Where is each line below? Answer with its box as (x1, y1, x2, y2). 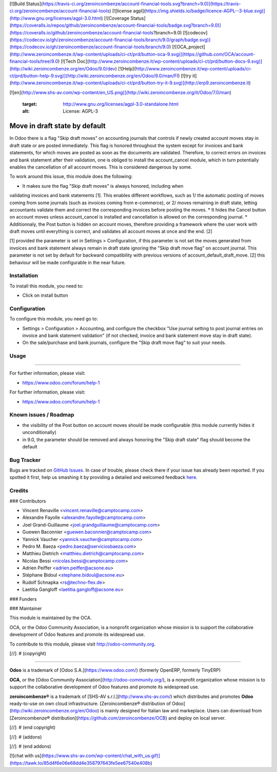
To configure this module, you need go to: (9, 316, 98, 322)
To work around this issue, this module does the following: (9, 173, 133, 179)
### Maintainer (9, 605, 42, 612)
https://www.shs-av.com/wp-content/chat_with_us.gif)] (43, 752, 161, 759)
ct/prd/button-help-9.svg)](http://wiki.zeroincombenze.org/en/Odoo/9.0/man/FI (9, 73, 179, 79)
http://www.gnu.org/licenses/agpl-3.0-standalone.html (63, 101, 179, 107)
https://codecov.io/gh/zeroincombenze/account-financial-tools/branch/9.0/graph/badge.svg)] (11, 37, 211, 43)
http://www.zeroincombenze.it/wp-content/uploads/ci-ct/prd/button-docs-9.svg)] (89, 58, 263, 64)
